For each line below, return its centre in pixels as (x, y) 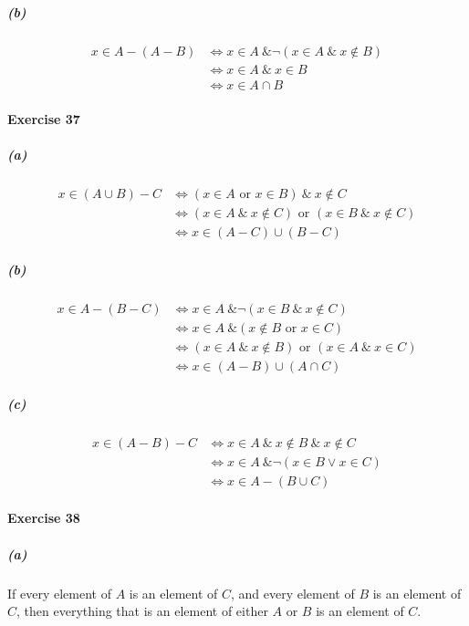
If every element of (59, 593)
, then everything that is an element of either (142, 611)
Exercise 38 (44, 518)
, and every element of (292, 593)
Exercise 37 (44, 119)
